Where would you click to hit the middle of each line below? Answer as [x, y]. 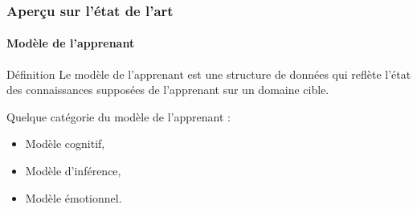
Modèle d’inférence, [73, 171]
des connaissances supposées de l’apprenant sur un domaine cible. [168, 90]
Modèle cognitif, [65, 143]
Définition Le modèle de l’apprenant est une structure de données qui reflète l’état [209, 74]
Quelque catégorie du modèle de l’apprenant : [119, 116]
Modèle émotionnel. [74, 197]
